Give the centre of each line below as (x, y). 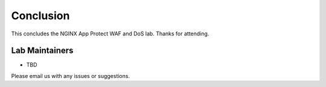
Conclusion (40, 16)
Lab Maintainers (42, 51)
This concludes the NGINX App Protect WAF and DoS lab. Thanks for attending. (110, 34)
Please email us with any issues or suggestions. (70, 76)
